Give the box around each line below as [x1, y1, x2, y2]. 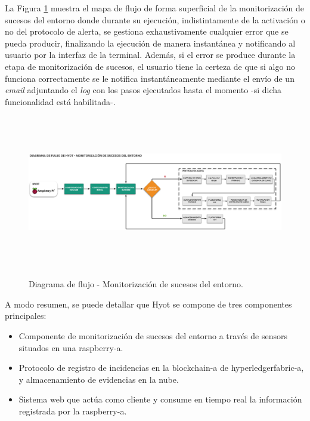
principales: [5, 309, 46, 322]
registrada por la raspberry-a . [18, 404, 127, 417]
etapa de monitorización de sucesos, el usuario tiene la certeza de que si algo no [5, 60, 295, 72]
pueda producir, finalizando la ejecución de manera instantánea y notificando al [5, 36, 296, 49]
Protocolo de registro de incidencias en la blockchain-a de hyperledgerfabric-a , [18, 361, 304, 374]
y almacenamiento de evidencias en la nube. [18, 373, 179, 385]
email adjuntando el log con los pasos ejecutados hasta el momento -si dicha [5, 84, 281, 96]
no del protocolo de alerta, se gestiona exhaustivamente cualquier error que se [5, 25, 289, 38]
